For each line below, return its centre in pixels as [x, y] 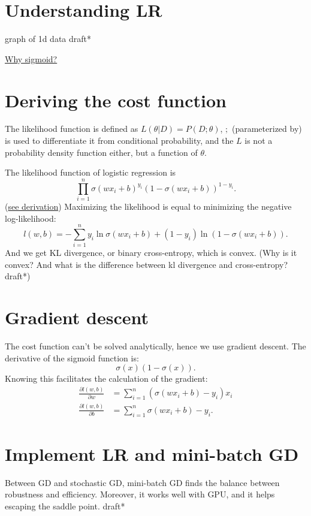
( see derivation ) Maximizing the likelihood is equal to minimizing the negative [148, 206]
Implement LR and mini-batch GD [152, 453]
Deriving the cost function [116, 100]
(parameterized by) [267, 129]
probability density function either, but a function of [101, 152]
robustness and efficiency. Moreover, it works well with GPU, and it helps [140, 494]
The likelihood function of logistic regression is [90, 172]
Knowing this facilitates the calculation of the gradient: [106, 378]
